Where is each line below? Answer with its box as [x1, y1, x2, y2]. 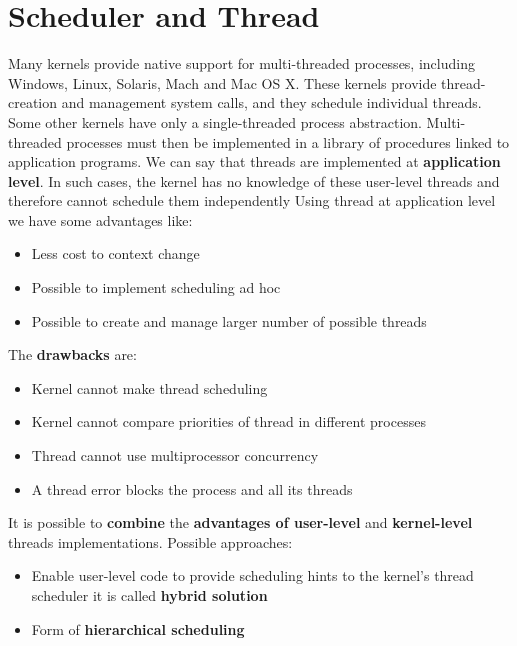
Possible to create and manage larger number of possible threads [31, 310, 427, 331]
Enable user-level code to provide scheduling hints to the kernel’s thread [31, 565, 474, 586]
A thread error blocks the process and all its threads [31, 478, 353, 499]
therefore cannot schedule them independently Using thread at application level [8, 190, 496, 211]
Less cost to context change [31, 243, 200, 264]
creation [8, 92, 58, 113]
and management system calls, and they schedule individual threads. [61, 92, 482, 113]
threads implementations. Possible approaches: [8, 531, 293, 552]
